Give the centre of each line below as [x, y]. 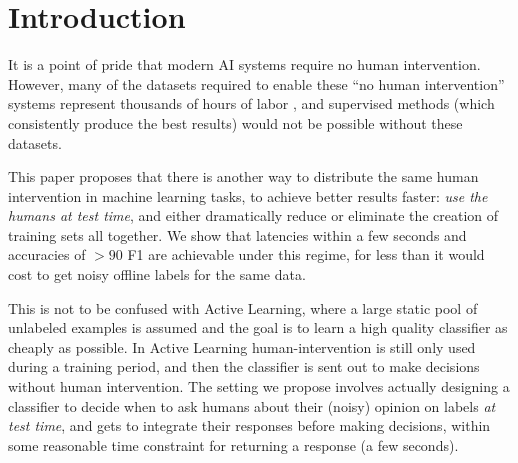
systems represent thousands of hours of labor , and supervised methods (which [251, 103]
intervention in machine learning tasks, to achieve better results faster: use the [248, 195]
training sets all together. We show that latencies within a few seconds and [237, 234]
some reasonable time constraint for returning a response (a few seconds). [233, 444]
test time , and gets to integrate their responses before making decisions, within [249, 425]
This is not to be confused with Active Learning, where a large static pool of [243, 307]
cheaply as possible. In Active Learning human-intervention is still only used [242, 346]
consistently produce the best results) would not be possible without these [235, 122]
